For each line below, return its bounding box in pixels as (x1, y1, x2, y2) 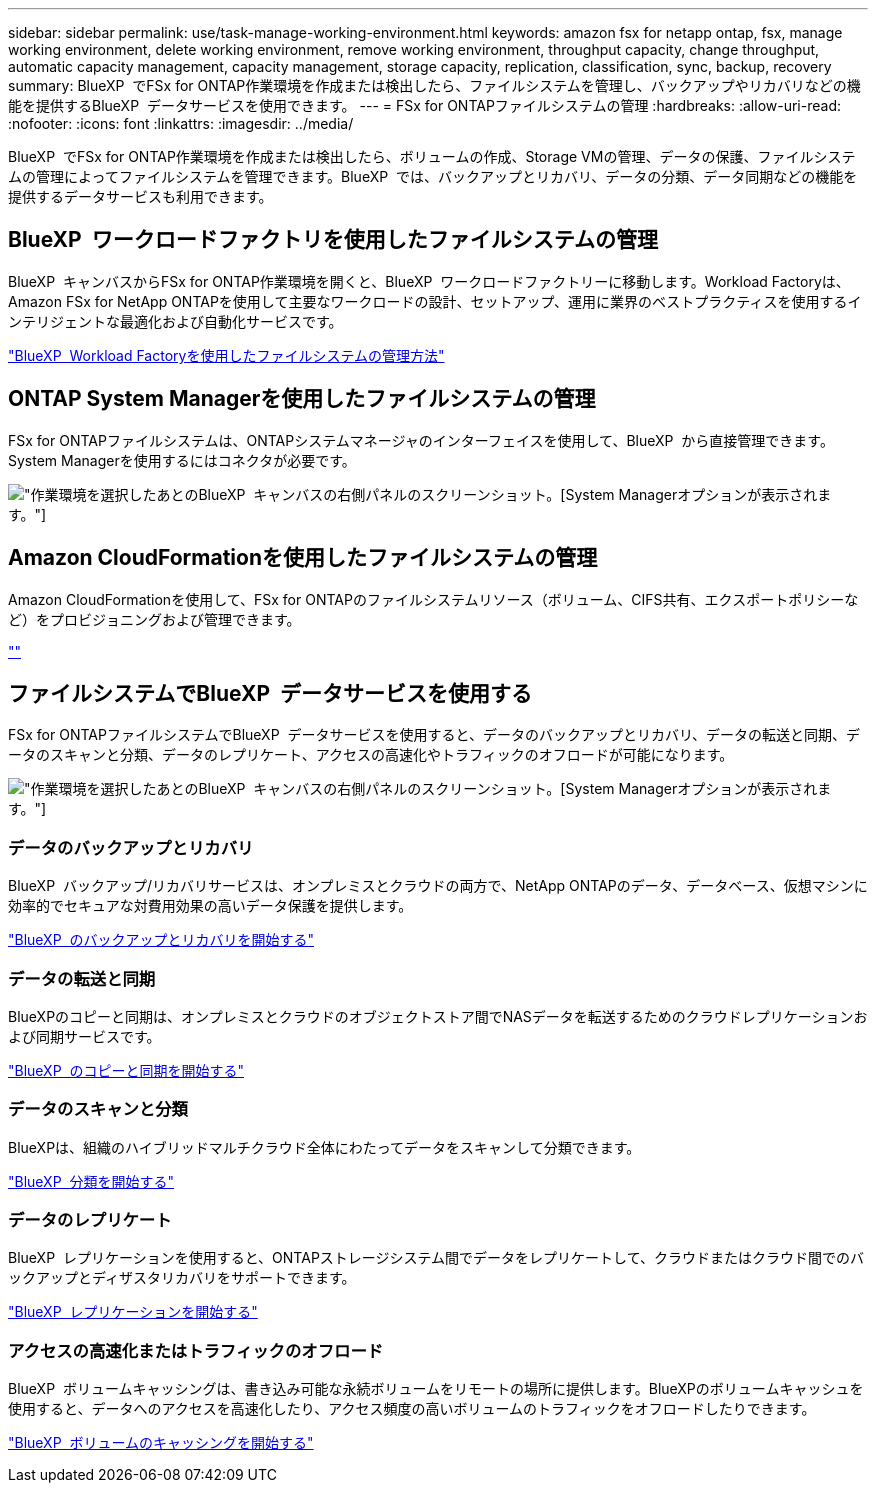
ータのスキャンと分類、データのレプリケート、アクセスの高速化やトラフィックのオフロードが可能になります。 (8, 746, 734, 764)
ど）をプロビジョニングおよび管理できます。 (8, 610, 301, 628)
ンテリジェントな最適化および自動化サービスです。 (8, 312, 343, 330)
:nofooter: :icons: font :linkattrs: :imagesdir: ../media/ (8, 115, 354, 132)
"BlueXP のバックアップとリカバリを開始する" (8, 931, 315, 949)
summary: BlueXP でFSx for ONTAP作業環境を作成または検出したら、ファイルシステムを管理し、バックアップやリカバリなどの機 (8, 77, 861, 94)
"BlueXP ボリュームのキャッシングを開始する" (8, 1434, 314, 1452)
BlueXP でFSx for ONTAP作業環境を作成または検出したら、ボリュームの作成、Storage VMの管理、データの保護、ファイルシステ (8, 148, 856, 165)
